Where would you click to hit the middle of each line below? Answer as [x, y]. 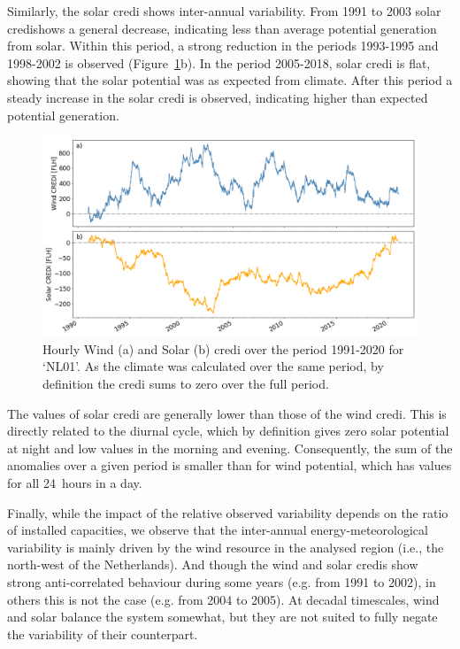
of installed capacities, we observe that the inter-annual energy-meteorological [218, 530]
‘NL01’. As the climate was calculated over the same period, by [213, 366]
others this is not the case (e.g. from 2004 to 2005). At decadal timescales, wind [223, 599]
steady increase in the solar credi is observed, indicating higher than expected [218, 97]
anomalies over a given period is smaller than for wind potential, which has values [230, 465]
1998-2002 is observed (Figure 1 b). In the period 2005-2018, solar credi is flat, [219, 62]
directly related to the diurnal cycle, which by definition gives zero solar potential [228, 431]
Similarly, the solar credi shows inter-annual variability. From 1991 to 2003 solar [224, 11]
